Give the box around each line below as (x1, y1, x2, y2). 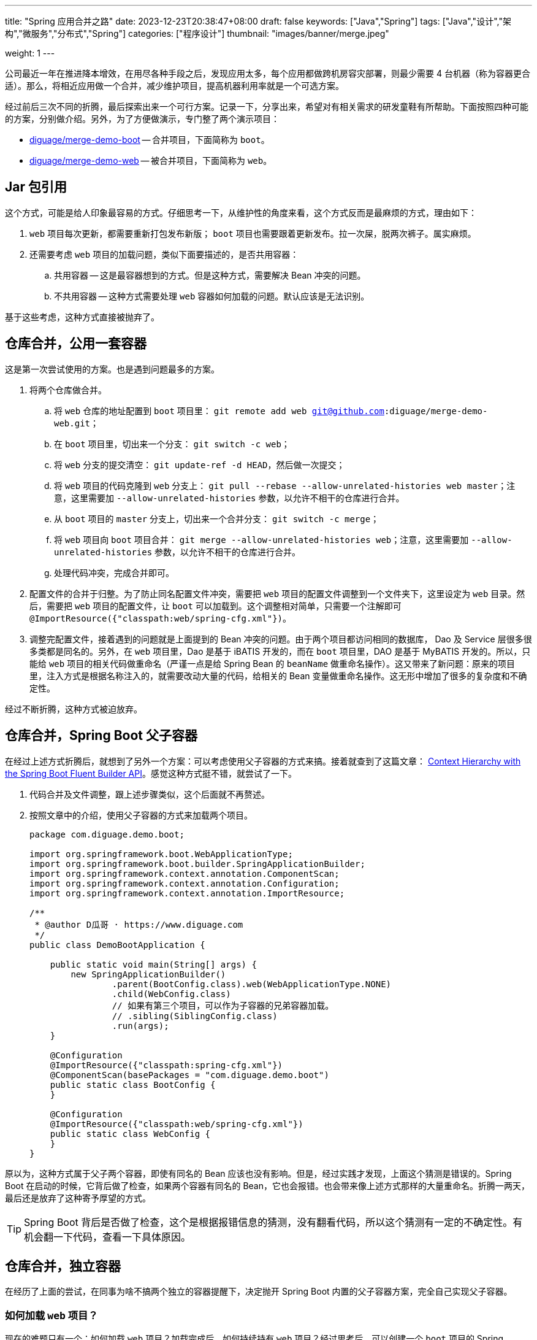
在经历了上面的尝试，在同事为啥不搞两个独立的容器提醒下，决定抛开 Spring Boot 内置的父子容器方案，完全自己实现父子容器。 (5, 1286, 512, 1297)
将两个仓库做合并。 (29, 384, 107, 395)
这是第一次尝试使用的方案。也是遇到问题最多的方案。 (5, 363, 219, 374)
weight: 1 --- (5, 48, 55, 58)
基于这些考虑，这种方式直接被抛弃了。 (5, 311, 159, 322)
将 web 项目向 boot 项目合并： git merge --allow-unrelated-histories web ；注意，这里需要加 (54, 534, 469, 545)
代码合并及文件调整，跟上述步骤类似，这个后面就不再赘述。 (29, 788, 270, 799)
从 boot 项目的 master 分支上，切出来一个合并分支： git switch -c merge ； (54, 513, 379, 524)
